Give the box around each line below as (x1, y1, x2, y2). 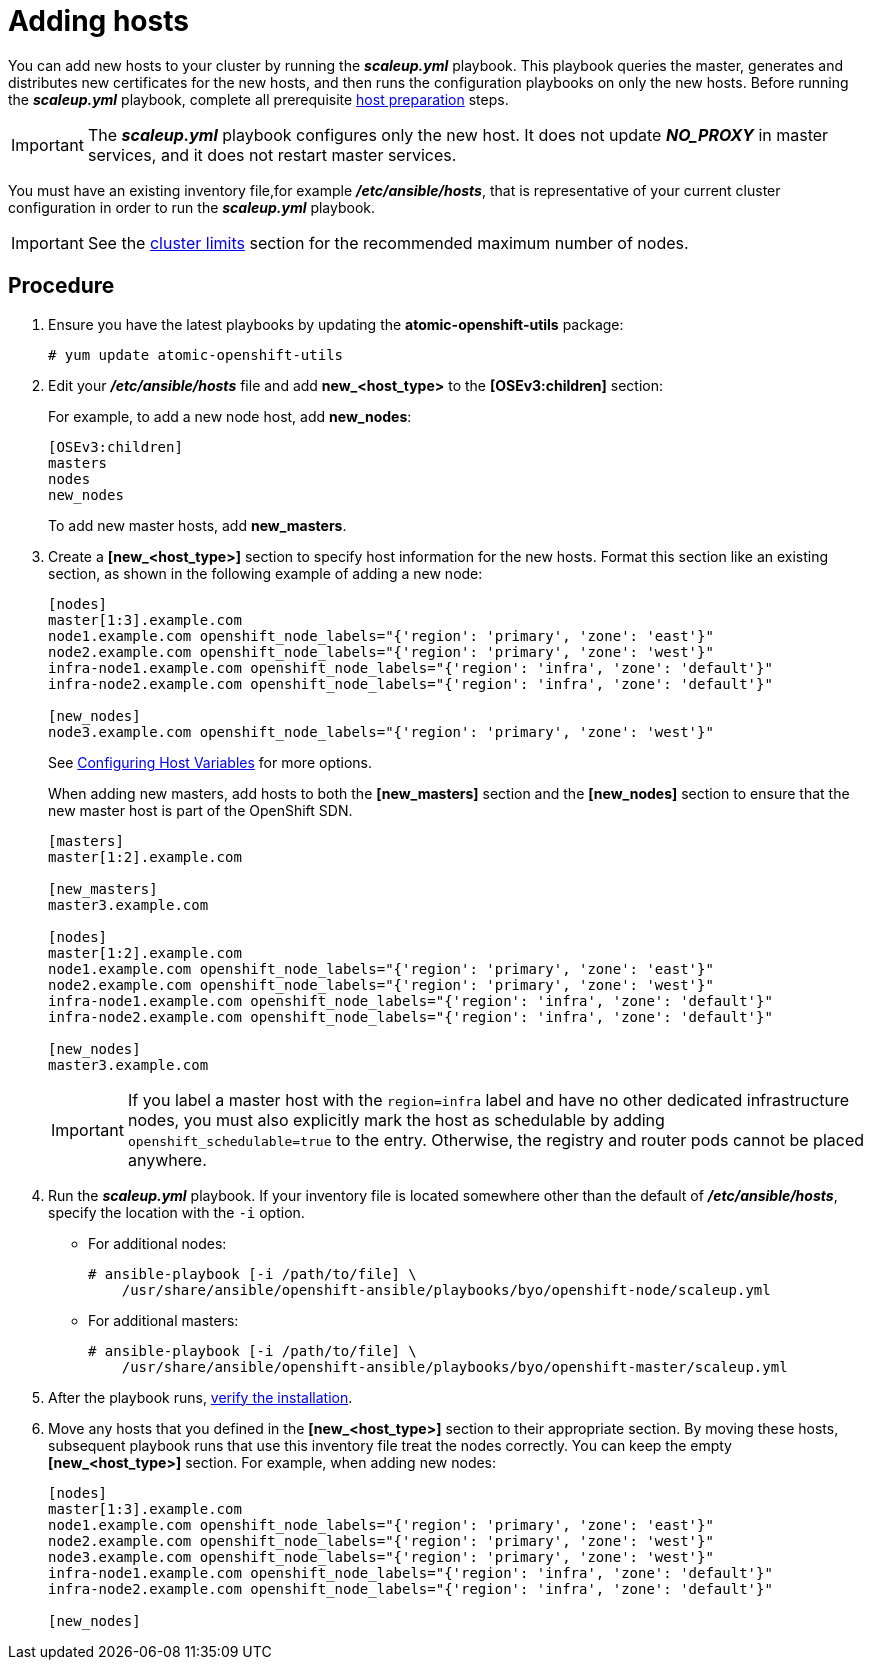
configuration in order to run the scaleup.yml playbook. (8, 198, 376, 216)
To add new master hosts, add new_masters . (48, 516, 347, 534)
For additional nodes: (88, 1234, 227, 1252)
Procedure (8, 273, 115, 299)
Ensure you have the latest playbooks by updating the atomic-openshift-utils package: (48, 315, 624, 333)
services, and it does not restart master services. (87, 144, 457, 165)
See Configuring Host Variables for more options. (48, 753, 373, 771)
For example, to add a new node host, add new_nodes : (48, 407, 412, 425)
